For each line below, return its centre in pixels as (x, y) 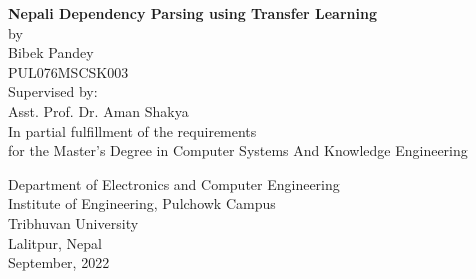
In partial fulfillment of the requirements (132, 130)
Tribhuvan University (73, 222)
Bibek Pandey (51, 52)
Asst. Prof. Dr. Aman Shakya (98, 110)
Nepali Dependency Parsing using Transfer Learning (192, 13)
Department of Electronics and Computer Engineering (174, 183)
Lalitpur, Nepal (55, 242)
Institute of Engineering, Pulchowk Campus (142, 203)
